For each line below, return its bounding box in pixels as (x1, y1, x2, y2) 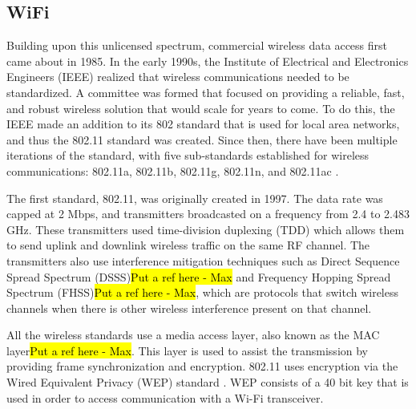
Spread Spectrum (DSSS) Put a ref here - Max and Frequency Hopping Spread (6, 268, 391, 285)
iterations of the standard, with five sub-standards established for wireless (6, 147, 370, 164)
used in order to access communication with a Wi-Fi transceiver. (6, 389, 324, 406)
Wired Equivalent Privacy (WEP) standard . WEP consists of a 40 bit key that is (6, 374, 409, 391)
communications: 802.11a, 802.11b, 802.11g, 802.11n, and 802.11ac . (6, 162, 339, 179)
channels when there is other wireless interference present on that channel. (6, 299, 372, 316)
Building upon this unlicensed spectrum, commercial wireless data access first (6, 37, 387, 54)
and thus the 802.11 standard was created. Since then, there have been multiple (6, 131, 398, 148)
